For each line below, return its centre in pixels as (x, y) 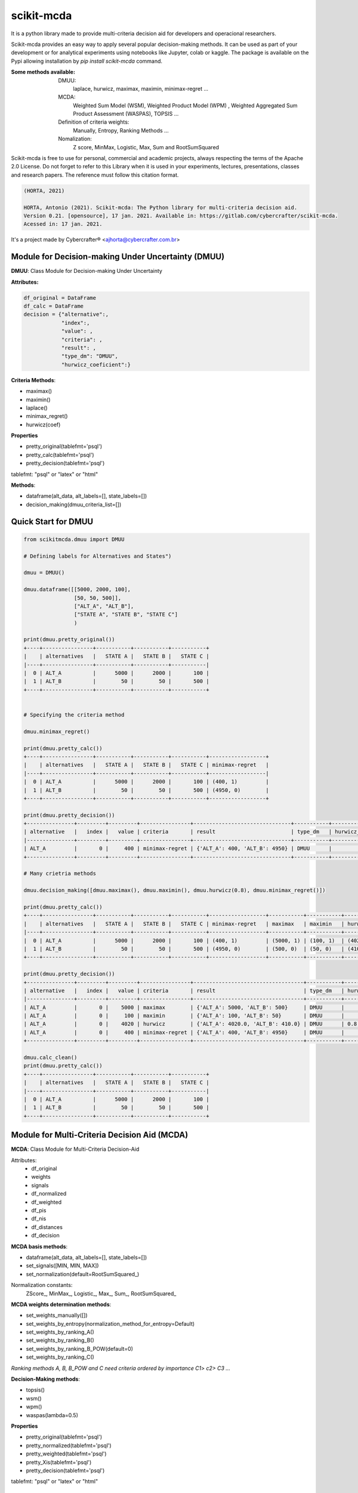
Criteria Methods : (33, 380)
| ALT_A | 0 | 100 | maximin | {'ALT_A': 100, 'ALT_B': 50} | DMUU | (184, 1016)
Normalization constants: (42, 1285)
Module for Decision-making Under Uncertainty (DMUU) (118, 257)
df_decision (45, 1236)
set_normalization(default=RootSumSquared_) (83, 1274)
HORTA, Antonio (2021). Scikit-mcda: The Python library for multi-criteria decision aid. (161, 207)
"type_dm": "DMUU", (90, 356)
